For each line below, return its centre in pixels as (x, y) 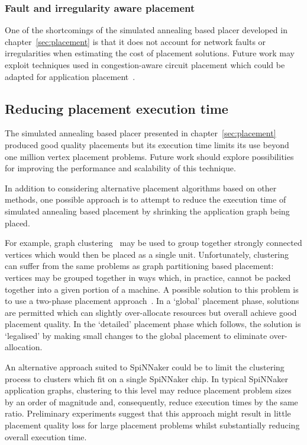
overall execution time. (46, 436)
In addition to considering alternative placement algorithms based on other (141, 188)
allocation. (24, 347)
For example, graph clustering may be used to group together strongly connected (153, 243)
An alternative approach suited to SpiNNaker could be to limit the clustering (145, 367)
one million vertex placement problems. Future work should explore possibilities (149, 156)
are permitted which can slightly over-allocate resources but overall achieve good (151, 312)
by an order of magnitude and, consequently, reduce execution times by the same (151, 401)
